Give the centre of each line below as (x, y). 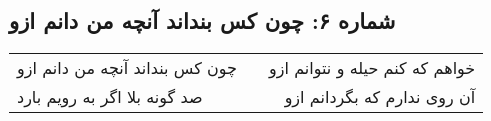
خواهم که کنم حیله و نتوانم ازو (372, 68)
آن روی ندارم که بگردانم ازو (380, 97)
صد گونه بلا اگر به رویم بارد (110, 97)
